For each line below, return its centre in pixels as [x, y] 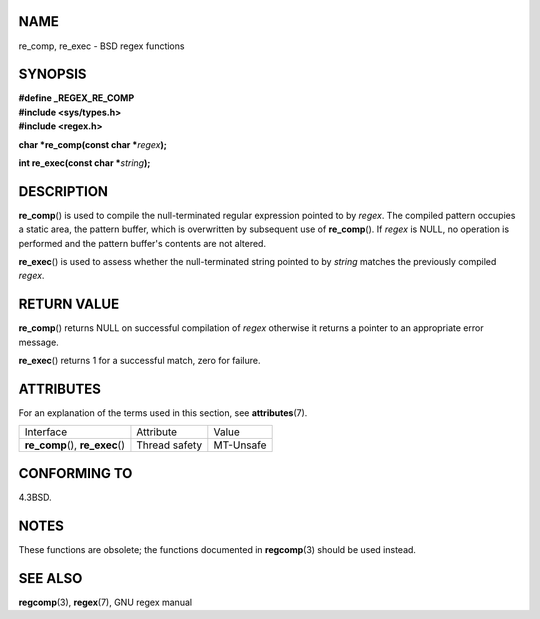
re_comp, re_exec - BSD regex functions [101, 46]
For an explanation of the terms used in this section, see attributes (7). [163, 413]
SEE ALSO [50, 578]
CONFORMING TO [75, 473]
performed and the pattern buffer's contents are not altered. [142, 243]
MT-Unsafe [240, 445]
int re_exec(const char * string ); [84, 162]
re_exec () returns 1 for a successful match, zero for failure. [139, 361]
